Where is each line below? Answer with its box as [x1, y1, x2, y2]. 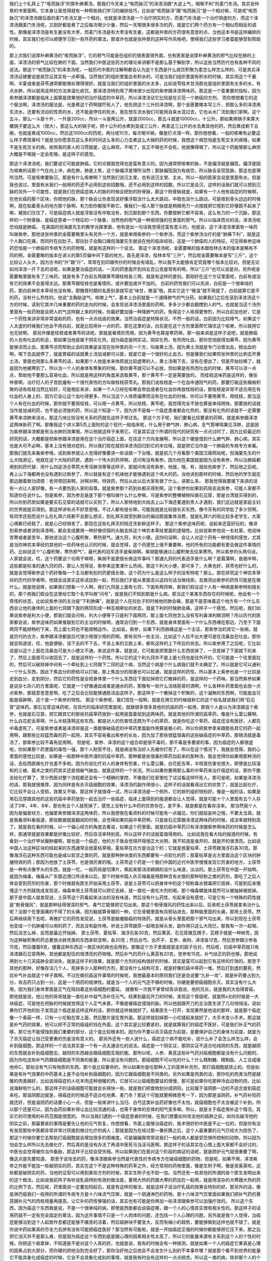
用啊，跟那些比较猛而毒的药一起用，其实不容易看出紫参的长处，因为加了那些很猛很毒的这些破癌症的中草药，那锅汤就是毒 [9, 732, 261, 738]
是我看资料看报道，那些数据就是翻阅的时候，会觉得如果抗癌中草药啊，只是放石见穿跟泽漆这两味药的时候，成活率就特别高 [9, 817, 261, 823]
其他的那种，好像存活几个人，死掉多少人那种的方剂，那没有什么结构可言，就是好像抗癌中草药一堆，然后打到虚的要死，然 [9, 965, 261, 971]
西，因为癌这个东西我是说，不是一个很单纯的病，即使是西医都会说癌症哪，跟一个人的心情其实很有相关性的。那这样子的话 [9, 1205, 261, 1211]
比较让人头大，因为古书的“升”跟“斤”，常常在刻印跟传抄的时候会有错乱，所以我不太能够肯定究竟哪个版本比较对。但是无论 [9, 259, 260, 265]
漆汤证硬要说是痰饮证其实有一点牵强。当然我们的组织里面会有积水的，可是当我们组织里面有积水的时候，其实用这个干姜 [9, 73, 256, 79]
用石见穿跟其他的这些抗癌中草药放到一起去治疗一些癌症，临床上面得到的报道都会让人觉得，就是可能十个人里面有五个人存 [9, 795, 261, 801]
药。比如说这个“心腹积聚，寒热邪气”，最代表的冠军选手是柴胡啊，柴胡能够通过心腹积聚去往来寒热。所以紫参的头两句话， [9, 549, 260, 555]
